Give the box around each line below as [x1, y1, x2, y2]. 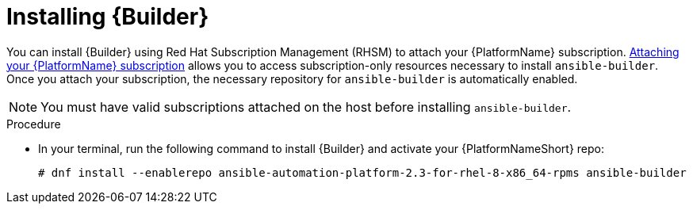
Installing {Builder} [6, 3, 209, 30]
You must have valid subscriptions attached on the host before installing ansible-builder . [40, 98, 572, 115]
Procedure [6, 116, 61, 131]
